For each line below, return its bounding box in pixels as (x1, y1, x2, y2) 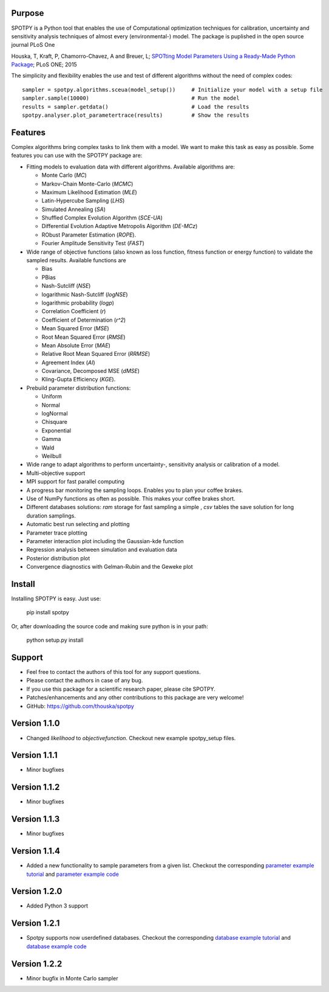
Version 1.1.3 (11, 814, 60, 824)
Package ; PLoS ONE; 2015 (11, 61, 77, 68)
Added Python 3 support (26, 902, 88, 909)
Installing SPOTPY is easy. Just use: (11, 595, 101, 602)
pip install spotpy (26, 609, 69, 616)
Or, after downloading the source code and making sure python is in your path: (11, 622, 209, 630)
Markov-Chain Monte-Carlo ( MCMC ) (41, 180, 134, 187)
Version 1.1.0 (11, 718, 60, 729)
